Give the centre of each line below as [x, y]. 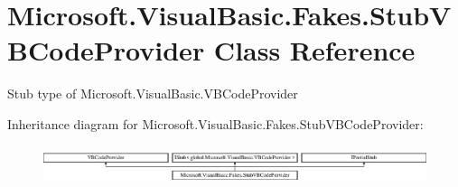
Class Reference [314, 50]
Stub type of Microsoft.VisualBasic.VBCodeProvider [153, 93]
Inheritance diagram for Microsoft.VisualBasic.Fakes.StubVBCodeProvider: [215, 123]
